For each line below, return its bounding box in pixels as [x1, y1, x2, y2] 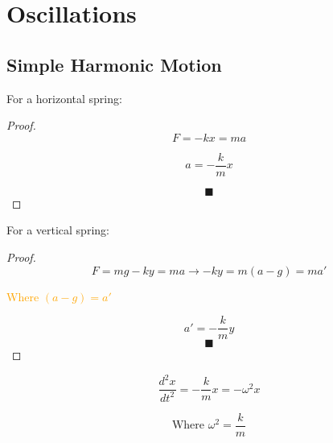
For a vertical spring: [6, 221, 109, 238]
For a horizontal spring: [6, 89, 122, 106]
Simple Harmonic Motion [6, 52, 222, 77]
